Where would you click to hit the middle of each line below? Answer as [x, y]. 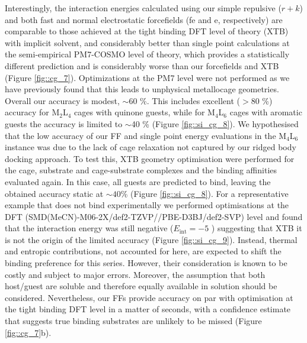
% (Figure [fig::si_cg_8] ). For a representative [204, 193]
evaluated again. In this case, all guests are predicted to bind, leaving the [138, 181]
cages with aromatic [266, 112]
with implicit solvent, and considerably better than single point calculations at [147, 42]
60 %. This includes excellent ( [184, 100]
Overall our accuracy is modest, [62, 100]
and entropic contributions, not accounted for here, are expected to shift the [143, 251]
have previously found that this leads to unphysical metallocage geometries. [142, 89]
